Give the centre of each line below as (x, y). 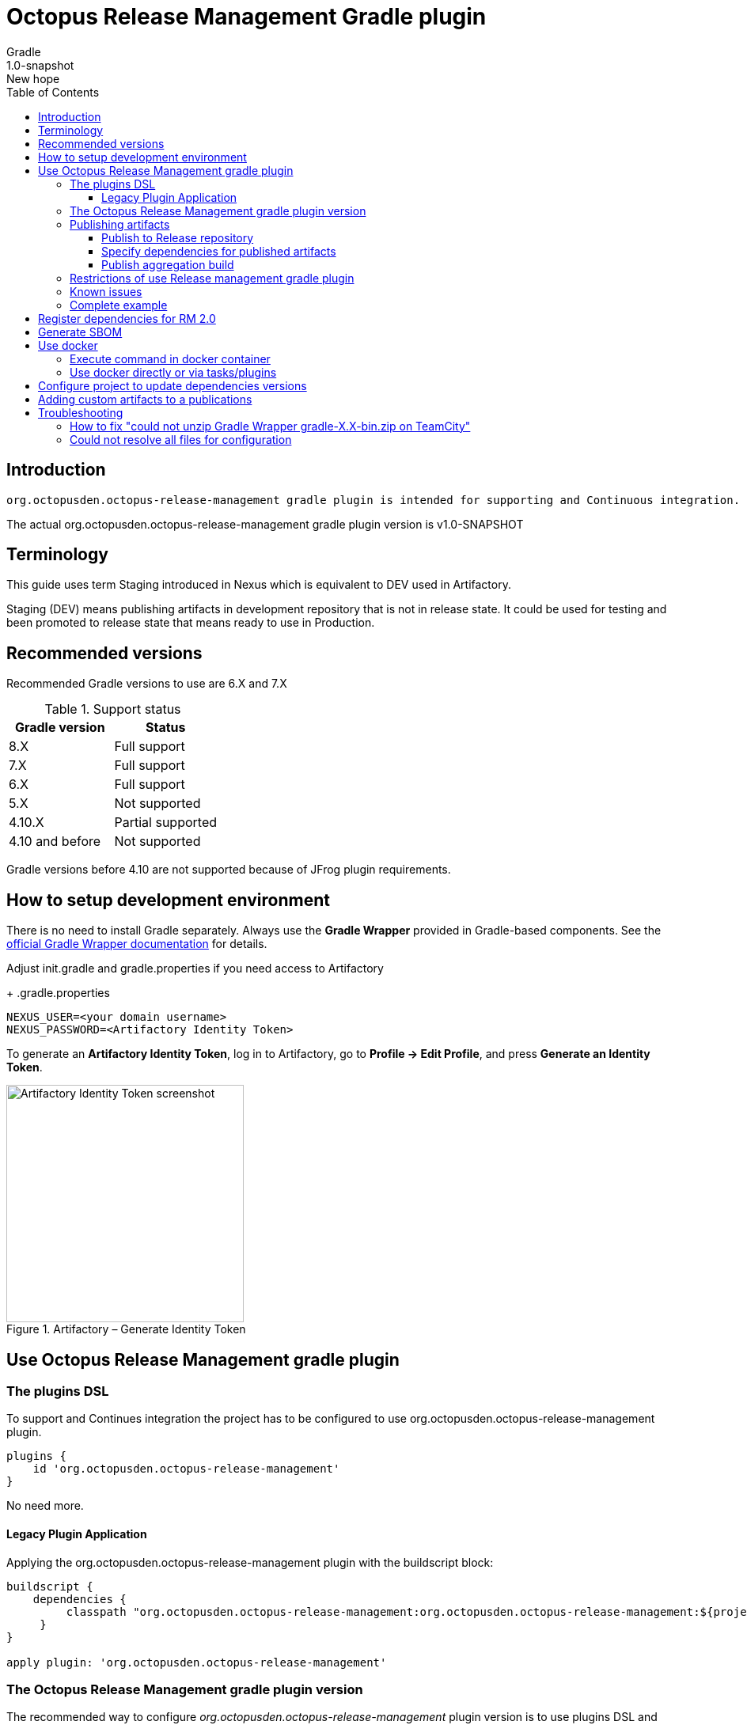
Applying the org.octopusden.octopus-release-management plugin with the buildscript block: (250, 1562)
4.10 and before (55, 842)
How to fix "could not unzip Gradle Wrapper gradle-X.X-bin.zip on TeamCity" (270, 426)
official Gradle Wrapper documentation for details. (137, 944)
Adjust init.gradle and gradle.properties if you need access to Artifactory (195, 969)
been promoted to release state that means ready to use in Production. (191, 623)
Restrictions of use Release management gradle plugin (212, 278)
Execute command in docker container (170, 358)
